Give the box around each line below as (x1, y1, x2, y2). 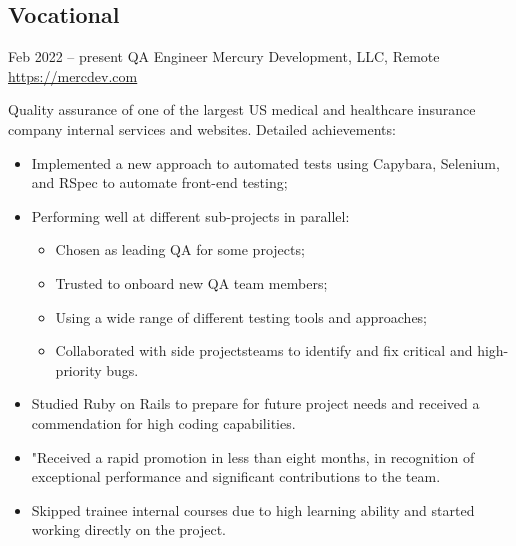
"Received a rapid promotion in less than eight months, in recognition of (31, 446, 475, 467)
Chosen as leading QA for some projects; (55, 239, 305, 260)
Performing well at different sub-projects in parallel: (31, 205, 350, 226)
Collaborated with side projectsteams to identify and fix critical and (55, 340, 473, 361)
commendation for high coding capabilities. (31, 412, 296, 433)
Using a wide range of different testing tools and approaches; (55, 306, 428, 327)
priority (55, 359, 102, 380)
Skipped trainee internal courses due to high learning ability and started (31, 499, 475, 520)
